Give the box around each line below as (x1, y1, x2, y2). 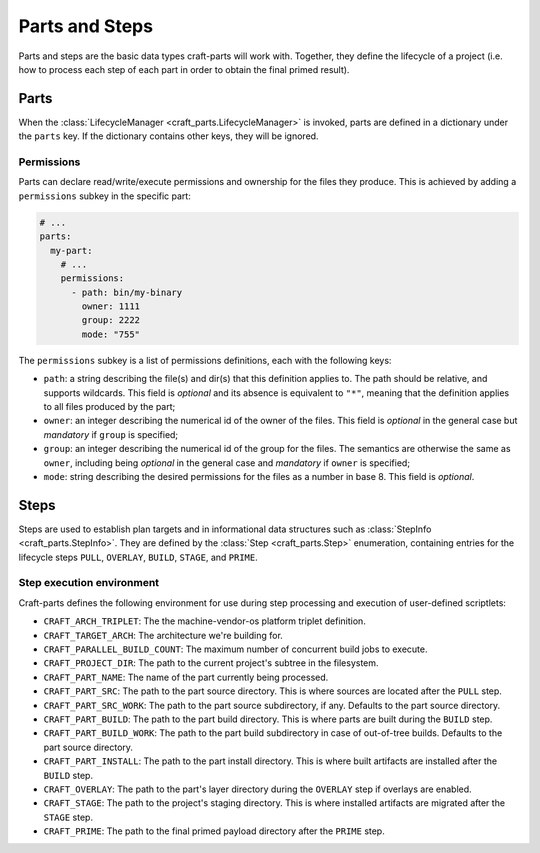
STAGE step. (43, 811, 94, 823)
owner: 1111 (81, 301, 140, 312)
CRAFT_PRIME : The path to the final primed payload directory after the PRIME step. (43, 825, 385, 837)
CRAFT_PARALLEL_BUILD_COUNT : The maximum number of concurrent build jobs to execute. (43, 643, 428, 655)
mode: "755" (81, 328, 140, 340)
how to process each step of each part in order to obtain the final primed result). (18, 63, 350, 75)
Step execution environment (18, 576, 160, 590)
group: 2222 (81, 315, 140, 326)
